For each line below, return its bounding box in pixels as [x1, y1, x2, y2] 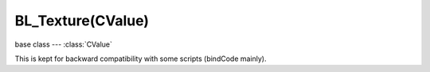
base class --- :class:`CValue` [14, 40, 113, 49]
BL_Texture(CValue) [14, 12, 150, 29]
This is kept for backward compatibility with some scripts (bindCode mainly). [14, 54, 267, 63]
